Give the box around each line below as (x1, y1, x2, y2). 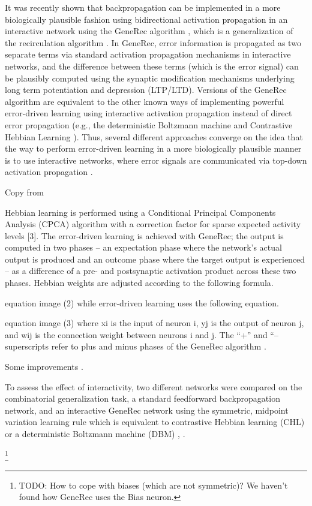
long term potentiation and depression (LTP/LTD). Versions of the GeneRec (5, 83, 287, 96)
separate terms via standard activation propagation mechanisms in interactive (5, 48, 291, 61)
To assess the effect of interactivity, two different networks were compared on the (5, 380, 302, 393)
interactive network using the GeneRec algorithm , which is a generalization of (5, 25, 293, 37)
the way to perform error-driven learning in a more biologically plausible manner (5, 142, 302, 155)
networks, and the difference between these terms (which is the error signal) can (5, 59, 299, 72)
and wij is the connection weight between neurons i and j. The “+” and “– (5, 328, 278, 341)
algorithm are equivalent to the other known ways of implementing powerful (5, 95, 284, 107)
